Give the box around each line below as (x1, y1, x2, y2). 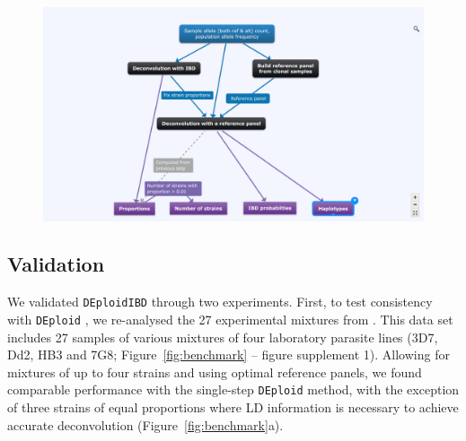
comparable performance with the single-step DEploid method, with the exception (7, 380, 460, 399)
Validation (7, 250, 105, 278)
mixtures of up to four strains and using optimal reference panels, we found (7, 362, 422, 381)
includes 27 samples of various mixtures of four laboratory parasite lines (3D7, (7, 327, 438, 346)
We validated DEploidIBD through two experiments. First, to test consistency (7, 292, 433, 311)
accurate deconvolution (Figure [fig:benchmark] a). (7, 415, 284, 434)
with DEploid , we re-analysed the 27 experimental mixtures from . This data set (7, 309, 453, 328)
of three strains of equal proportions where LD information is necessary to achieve (7, 398, 459, 417)
